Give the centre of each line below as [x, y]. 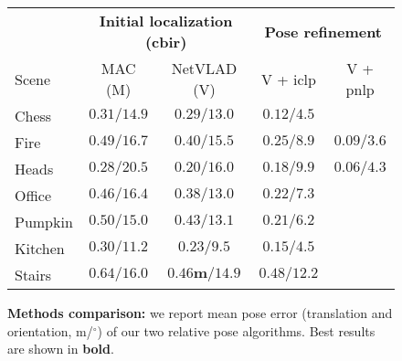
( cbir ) [166, 42]
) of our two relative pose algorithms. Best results [236, 330]
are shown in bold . [61, 349]
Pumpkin [44, 222]
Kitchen [40, 248]
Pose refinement [323, 31]
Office [33, 195]
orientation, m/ [50, 330]
